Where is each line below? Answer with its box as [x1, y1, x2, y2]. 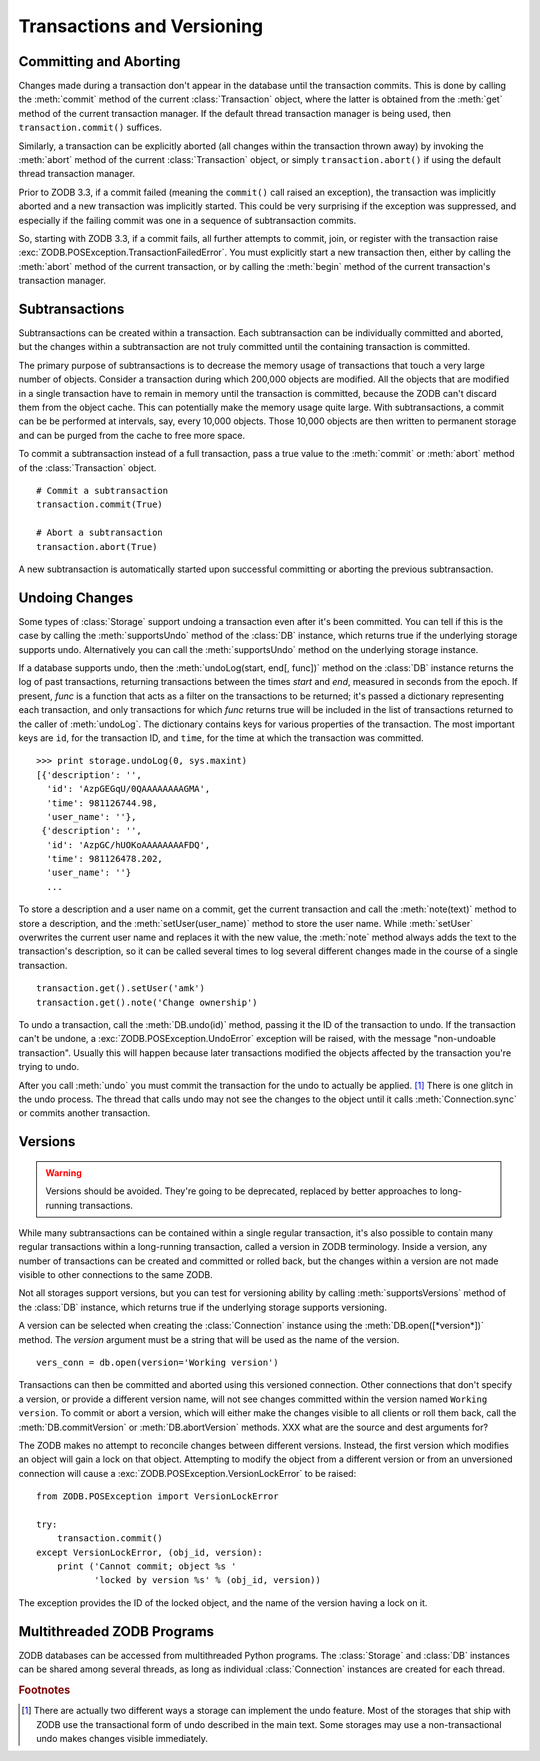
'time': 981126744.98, [46, 797, 158, 809]
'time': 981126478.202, [46, 853, 164, 865]
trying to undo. [18, 1061, 80, 1073]
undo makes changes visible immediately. [36, 1733, 209, 1744]
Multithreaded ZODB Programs [18, 1623, 215, 1640]
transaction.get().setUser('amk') [36, 983, 205, 994]
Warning [45, 1166, 82, 1179]
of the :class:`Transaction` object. [18, 461, 157, 474]
